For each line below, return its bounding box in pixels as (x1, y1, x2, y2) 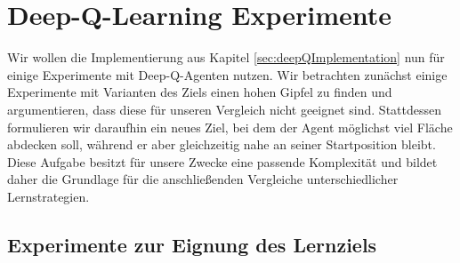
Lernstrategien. (7, 187, 90, 205)
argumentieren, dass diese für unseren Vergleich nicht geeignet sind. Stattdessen (7, 100, 441, 118)
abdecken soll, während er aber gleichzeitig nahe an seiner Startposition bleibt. (7, 135, 436, 154)
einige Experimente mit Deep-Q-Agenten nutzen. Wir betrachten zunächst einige (7, 65, 448, 84)
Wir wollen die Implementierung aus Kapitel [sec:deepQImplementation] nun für (7, 48, 445, 67)
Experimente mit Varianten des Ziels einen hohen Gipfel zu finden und (7, 83, 392, 101)
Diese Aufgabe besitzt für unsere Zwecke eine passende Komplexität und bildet (7, 152, 438, 171)
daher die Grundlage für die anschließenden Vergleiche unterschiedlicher (7, 170, 399, 188)
